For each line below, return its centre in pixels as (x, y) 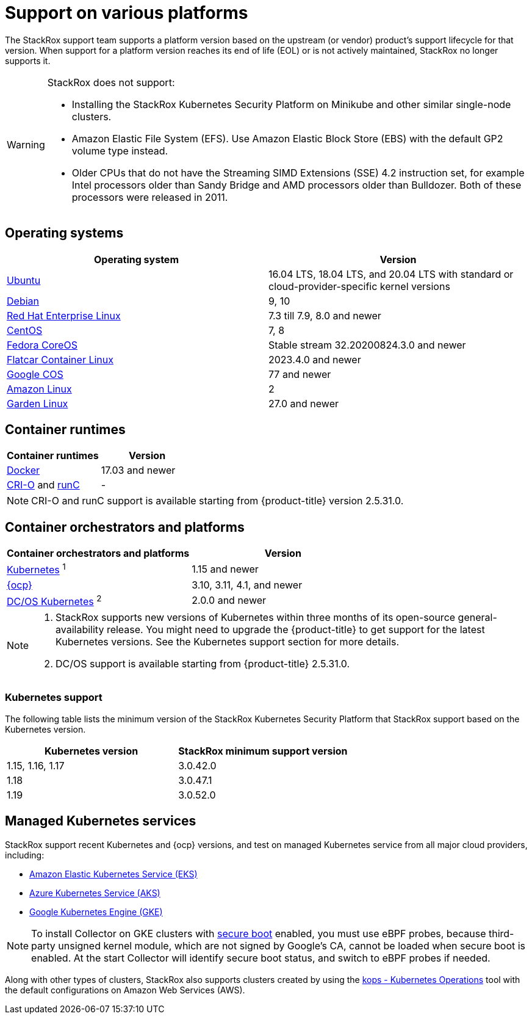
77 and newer (300, 374)
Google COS (35, 374)
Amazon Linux (39, 389)
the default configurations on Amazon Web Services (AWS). (125, 990)
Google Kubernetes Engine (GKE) (96, 912)
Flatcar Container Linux (60, 359)
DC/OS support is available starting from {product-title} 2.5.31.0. (203, 663)
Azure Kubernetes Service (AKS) (95, 893)
